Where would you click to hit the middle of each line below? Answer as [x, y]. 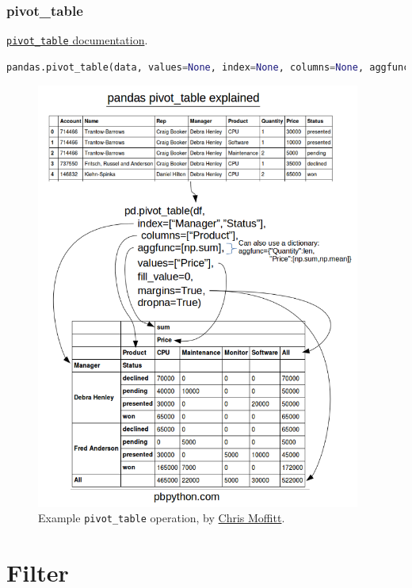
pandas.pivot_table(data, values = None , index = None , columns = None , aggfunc [208, 67]
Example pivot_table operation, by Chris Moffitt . [162, 518]
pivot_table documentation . [77, 40]
